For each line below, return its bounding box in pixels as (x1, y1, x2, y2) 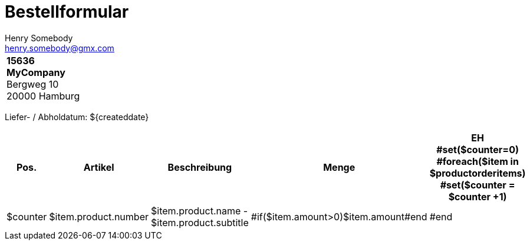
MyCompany (6, 66, 65, 78)
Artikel (83, 161, 114, 173)
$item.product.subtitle (150, 216, 249, 229)
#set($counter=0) (436, 143, 519, 155)
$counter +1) (448, 190, 507, 203)
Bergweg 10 (6, 78, 59, 90)
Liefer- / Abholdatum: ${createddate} (5, 111, 149, 122)
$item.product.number (49, 210, 149, 223)
